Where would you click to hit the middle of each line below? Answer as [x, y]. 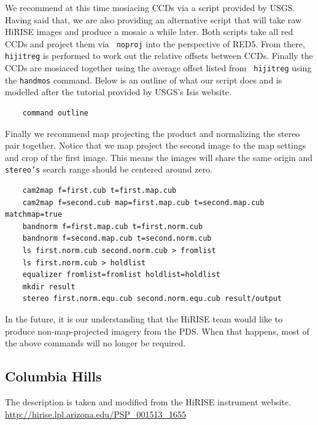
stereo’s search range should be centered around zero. [109, 169]
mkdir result [49, 287]
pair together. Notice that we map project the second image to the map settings [156, 145]
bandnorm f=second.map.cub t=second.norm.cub [117, 239]
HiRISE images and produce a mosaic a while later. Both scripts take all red [149, 32]
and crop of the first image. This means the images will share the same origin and [159, 157]
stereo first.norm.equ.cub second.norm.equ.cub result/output [152, 299]
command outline [56, 113]
